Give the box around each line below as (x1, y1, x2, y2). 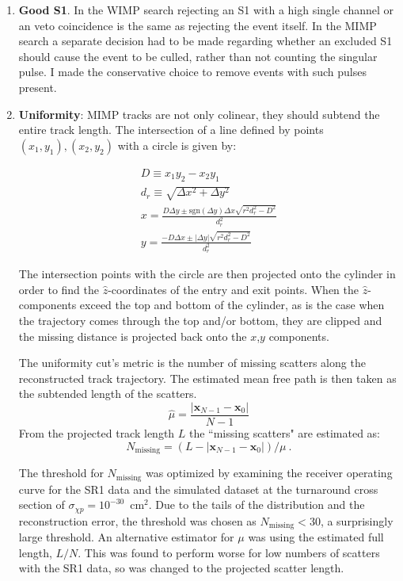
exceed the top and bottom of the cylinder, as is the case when (79, 296, 385, 313)
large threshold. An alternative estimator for (18, 529, 234, 545)
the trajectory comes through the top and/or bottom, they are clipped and (18, 312, 382, 328)
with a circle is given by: (117, 136, 237, 153)
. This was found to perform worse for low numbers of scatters (78, 544, 380, 560)
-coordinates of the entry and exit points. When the (108, 281, 359, 297)
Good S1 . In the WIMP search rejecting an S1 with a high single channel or (18, 2, 394, 17)
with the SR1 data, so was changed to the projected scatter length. (18, 560, 344, 576)
